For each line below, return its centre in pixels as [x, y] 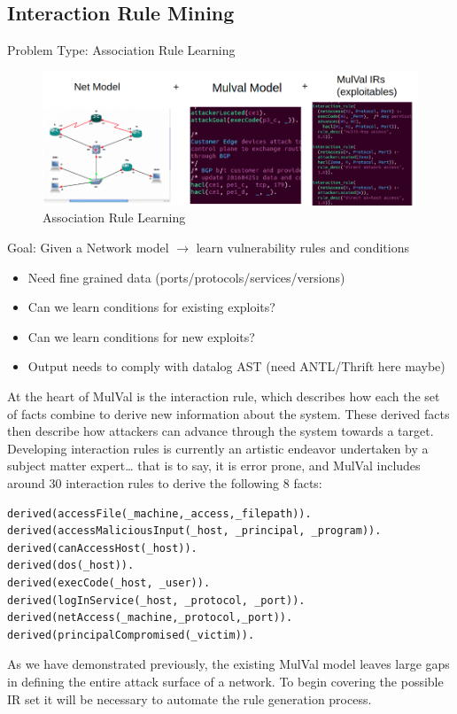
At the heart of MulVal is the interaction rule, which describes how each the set [224, 396]
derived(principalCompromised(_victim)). [131, 635]
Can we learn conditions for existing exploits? [151, 307]
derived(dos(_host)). [71, 566]
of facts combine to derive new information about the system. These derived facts [228, 413]
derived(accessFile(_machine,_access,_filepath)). [159, 513]
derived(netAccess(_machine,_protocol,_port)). [150, 618]
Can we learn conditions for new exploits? [141, 336]
